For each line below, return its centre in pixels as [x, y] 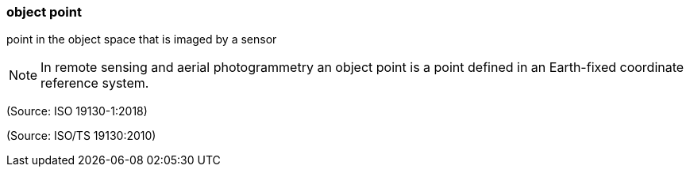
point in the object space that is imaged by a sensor [142, 39]
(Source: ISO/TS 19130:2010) [81, 136]
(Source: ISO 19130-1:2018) [77, 111]
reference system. [95, 83]
